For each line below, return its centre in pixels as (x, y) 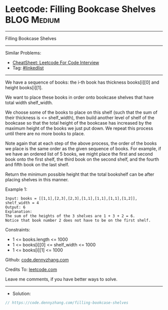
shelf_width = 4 (22, 203)
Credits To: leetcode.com (31, 269)
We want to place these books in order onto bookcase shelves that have (79, 97)
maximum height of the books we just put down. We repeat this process (79, 128)
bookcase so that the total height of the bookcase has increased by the (78, 123)
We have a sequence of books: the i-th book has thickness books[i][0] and (82, 82)
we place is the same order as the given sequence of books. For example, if (83, 148)
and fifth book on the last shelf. (37, 164)
